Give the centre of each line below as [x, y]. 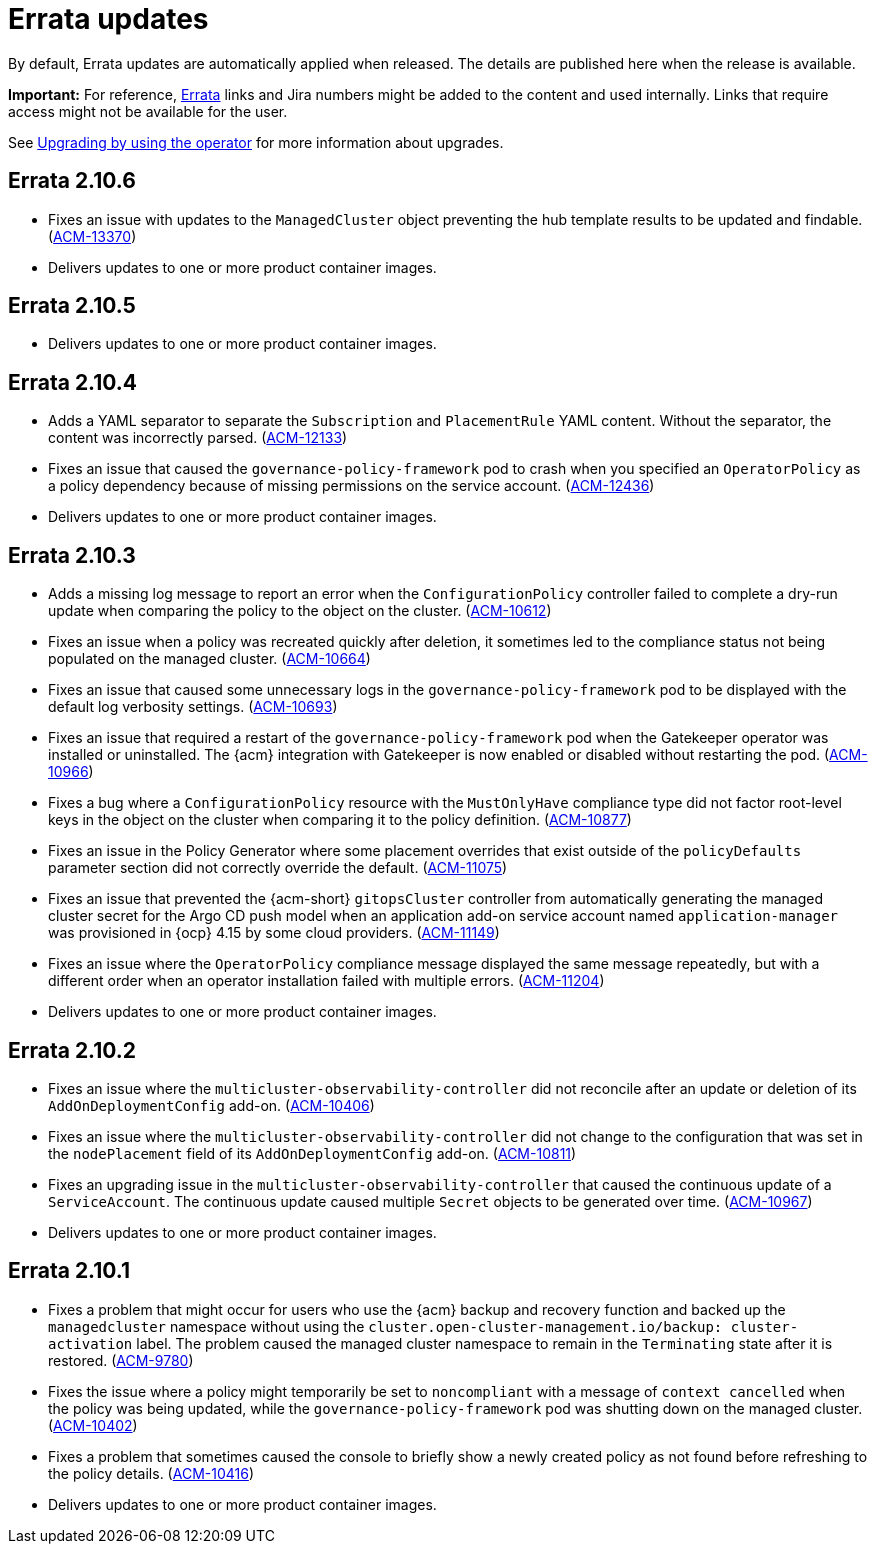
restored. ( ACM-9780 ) [121, 1360]
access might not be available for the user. [148, 111]
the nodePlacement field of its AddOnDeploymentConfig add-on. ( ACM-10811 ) [312, 1153]
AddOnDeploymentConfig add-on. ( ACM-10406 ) [211, 1105]
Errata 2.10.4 [73, 382]
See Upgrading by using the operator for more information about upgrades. [256, 142]
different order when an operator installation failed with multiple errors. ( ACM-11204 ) [326, 981]
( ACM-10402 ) [93, 1425]
